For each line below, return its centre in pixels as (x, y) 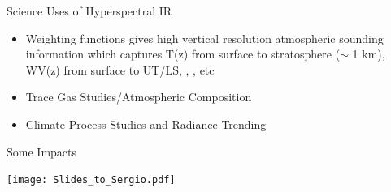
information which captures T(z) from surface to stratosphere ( (183, 54)
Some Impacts (42, 151)
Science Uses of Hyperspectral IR (89, 11)
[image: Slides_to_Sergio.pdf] (91, 180)
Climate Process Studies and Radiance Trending (146, 124)
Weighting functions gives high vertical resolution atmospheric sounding (204, 38)
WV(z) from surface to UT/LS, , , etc (120, 69)
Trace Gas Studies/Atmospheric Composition (139, 97)
